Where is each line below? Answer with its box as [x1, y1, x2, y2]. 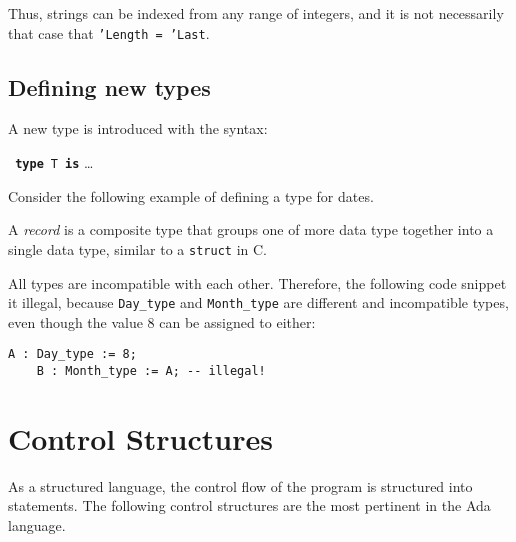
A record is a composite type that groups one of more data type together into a [8, 219, 494, 240]
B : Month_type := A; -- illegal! [36, 364, 266, 379]
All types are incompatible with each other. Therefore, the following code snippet [8, 272, 507, 293]
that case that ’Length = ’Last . [8, 22, 210, 43]
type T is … [15, 152, 94, 173]
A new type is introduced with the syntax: [8, 118, 268, 139]
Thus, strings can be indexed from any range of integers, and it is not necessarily [8, 3, 504, 23]
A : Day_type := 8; [8, 347, 137, 362]
